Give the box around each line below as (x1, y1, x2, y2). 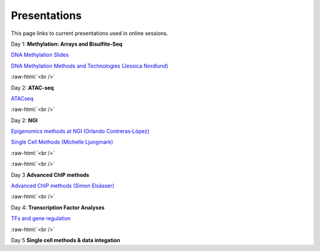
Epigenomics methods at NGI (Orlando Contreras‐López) (11, 128, 150, 135)
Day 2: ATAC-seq (11, 84, 55, 91)
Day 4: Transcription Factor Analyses (11, 204, 105, 211)
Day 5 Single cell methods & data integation (11, 236, 121, 243)
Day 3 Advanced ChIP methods (11, 171, 89, 178)
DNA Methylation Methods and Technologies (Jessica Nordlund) (11, 62, 168, 69)
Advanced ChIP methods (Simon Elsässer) (11, 182, 115, 189)
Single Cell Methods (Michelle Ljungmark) (11, 138, 114, 145)
